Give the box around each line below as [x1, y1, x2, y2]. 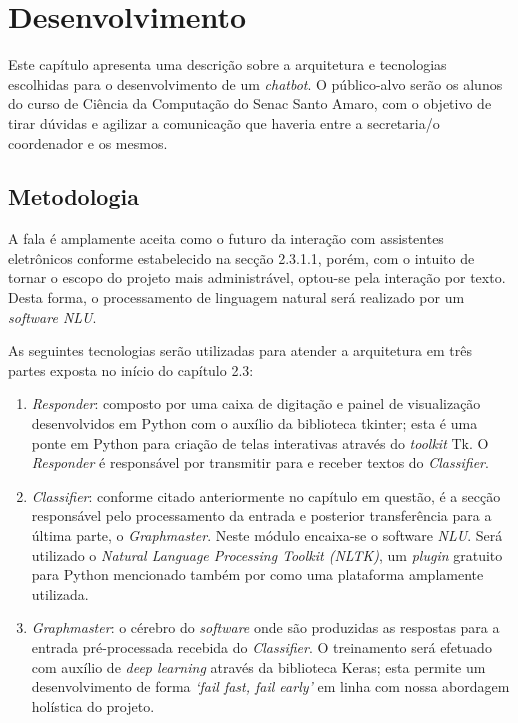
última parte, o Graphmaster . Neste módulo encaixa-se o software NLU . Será [31, 525, 503, 546]
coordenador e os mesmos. [8, 132, 168, 153]
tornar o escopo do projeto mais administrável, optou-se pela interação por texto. [8, 267, 506, 288]
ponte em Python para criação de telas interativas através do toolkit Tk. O [31, 432, 489, 453]
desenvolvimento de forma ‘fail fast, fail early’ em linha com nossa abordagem [31, 676, 510, 697]
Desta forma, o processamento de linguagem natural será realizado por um [8, 287, 465, 308]
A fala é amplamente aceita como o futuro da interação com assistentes [8, 228, 444, 249]
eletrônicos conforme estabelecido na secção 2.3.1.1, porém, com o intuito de [8, 247, 475, 268]
